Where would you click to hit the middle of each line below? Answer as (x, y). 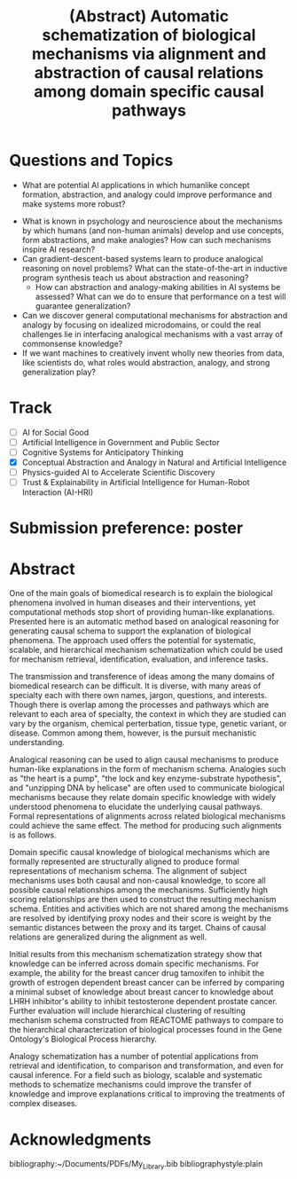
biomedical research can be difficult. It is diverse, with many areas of (135, 686)
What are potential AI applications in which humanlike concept (136, 185)
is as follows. (33, 835)
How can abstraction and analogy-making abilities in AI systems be (158, 287)
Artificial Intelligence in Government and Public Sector (121, 442)
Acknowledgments (81, 1140)
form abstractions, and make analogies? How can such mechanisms (147, 240)
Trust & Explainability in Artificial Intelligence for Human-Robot (136, 483)
